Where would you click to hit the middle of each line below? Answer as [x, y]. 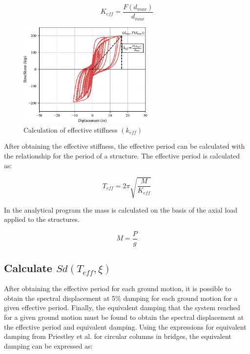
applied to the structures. [42, 219]
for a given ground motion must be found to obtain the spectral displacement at [124, 317]
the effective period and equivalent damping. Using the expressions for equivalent [125, 326]
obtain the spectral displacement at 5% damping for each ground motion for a [121, 298]
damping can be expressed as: [48, 345]
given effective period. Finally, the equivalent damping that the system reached [122, 307]
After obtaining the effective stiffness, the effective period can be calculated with [125, 146]
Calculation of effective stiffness [71, 129]
